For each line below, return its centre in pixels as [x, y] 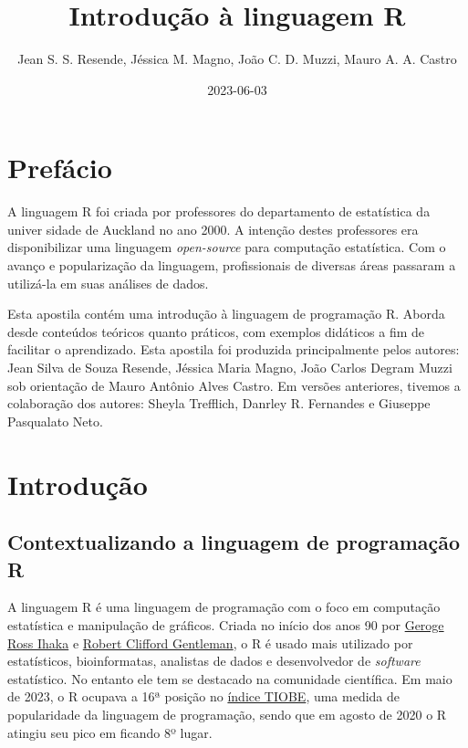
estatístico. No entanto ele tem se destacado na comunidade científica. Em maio [230, 678]
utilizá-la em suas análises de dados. [108, 283]
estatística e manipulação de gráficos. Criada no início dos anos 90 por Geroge [226, 624]
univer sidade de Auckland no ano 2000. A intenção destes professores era [213, 229]
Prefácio [60, 168]
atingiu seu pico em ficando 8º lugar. [110, 732]
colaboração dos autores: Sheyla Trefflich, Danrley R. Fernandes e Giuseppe [219, 403]
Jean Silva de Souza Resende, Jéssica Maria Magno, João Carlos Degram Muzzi [230, 367]
